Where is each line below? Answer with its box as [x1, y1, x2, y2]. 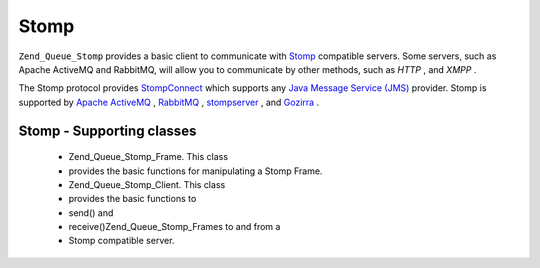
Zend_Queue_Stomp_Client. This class [68, 178, 226, 190]
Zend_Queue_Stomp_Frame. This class [68, 151, 229, 163]
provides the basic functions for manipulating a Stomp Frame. [68, 165, 323, 177]
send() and [68, 206, 114, 219]
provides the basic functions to [68, 193, 197, 205]
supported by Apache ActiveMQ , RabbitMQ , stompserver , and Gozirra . [18, 96, 320, 108]
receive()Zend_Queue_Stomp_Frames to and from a [68, 221, 281, 233]
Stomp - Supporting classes [18, 122, 197, 139]
